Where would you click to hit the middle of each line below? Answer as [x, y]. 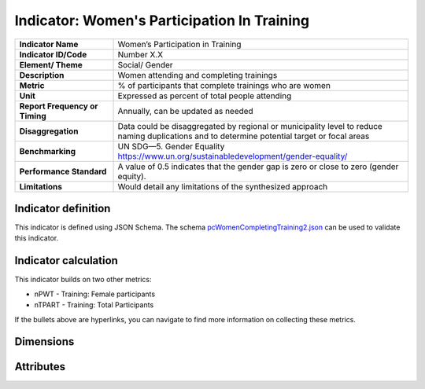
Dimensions [44, 342]
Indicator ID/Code [53, 54]
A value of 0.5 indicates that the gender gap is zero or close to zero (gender [258, 167]
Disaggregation [49, 131]
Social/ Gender [145, 64]
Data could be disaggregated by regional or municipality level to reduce [250, 126]
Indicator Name [49, 44]
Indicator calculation [66, 261]
